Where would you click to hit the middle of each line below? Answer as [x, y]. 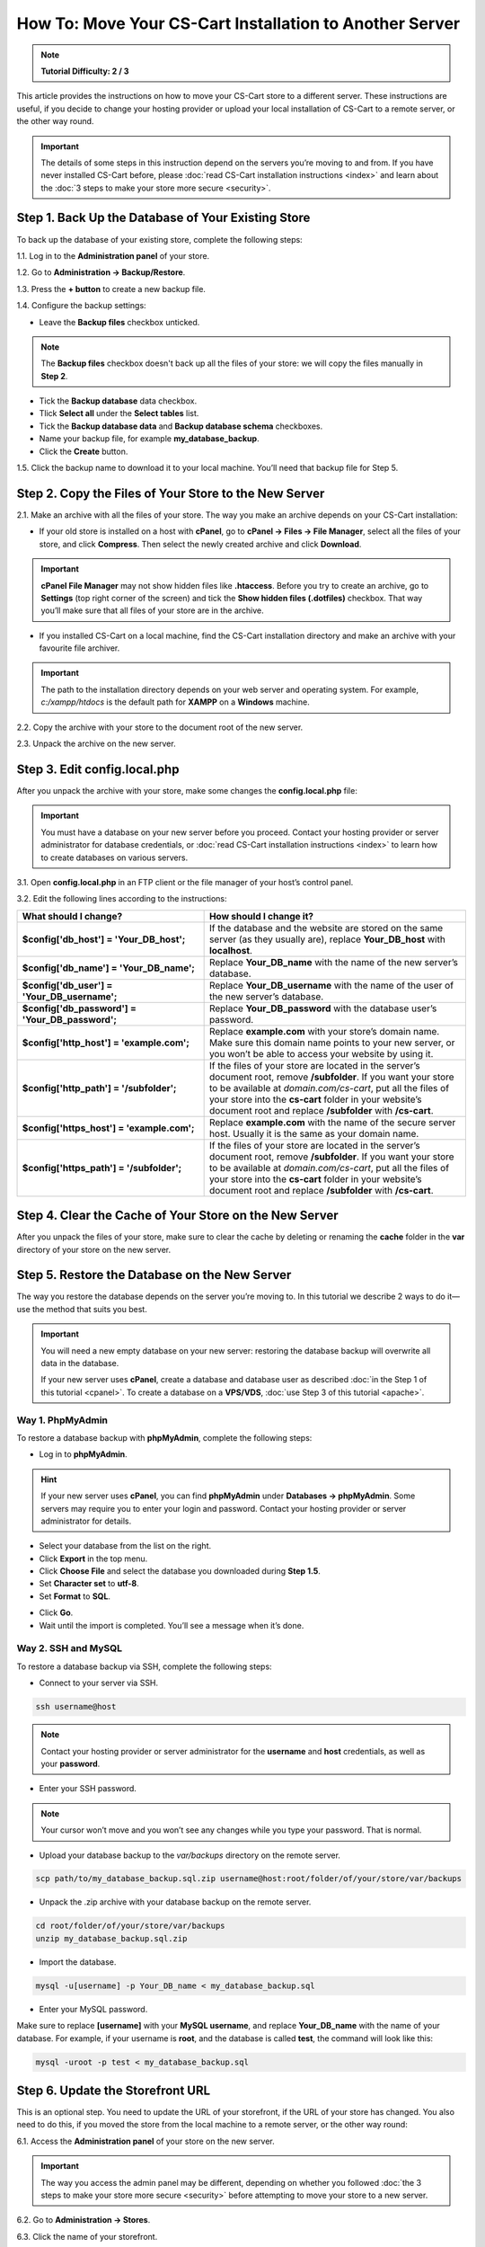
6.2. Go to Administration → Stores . [84, 2220]
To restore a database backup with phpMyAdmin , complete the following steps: [164, 1437]
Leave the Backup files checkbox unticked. [119, 322]
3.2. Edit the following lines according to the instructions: [122, 899]
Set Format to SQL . [75, 1596]
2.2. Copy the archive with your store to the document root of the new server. [160, 727]
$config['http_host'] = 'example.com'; [106, 1043]
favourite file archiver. [79, 648]
